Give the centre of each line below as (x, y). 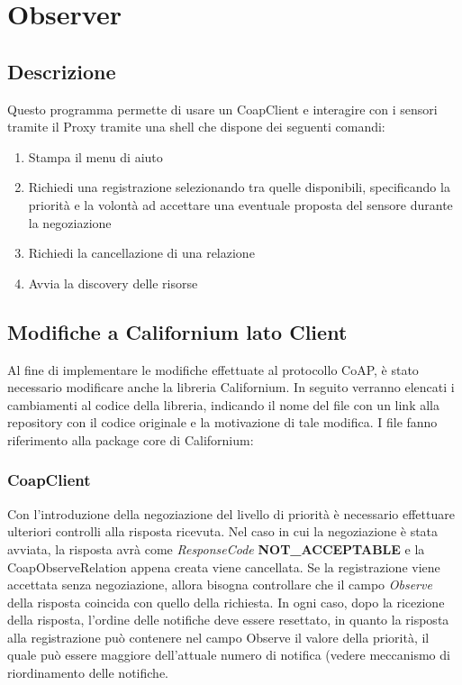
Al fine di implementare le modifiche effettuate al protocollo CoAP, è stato (213, 369)
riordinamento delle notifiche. (88, 673)
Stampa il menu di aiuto (95, 156)
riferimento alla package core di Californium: (131, 439)
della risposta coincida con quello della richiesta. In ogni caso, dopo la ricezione (226, 602)
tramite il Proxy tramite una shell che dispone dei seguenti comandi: (196, 127)
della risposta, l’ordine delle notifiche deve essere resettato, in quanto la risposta (228, 620)
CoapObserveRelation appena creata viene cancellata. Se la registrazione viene (224, 566)
